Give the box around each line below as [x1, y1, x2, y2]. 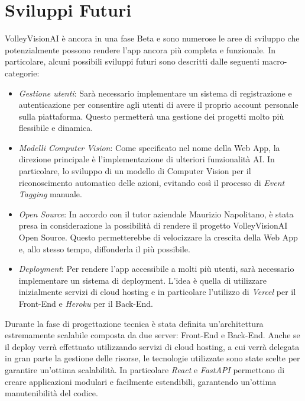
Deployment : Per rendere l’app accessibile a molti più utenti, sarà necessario [18, 262, 294, 275]
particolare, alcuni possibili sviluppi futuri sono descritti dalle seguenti [5, 55, 259, 68]
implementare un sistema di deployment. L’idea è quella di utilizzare [18, 274, 267, 286]
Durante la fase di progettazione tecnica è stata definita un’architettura [5, 317, 264, 329]
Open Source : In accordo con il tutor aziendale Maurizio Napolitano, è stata [18, 207, 294, 220]
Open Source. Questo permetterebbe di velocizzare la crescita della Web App [18, 231, 298, 243]
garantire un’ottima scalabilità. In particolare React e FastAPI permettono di [5, 363, 285, 376]
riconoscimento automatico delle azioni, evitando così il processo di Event [18, 176, 285, 188]
